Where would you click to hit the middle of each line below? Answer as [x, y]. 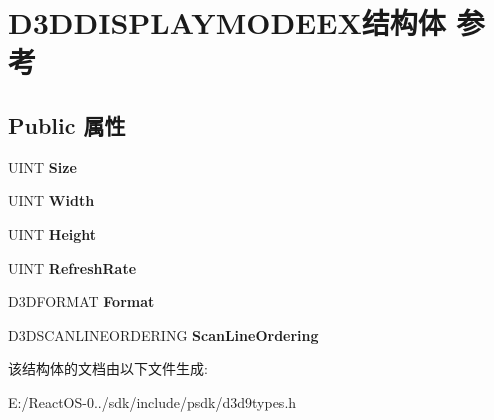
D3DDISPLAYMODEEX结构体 [227, 22]
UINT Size [42, 166]
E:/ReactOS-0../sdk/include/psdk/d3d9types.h [152, 401]
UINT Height [52, 233]
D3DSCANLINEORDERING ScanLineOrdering [163, 334]
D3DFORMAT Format [81, 301]
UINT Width [51, 200]
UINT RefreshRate [72, 267]
